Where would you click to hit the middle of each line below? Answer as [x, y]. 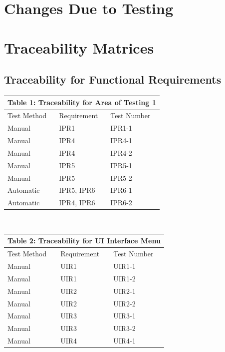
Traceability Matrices [79, 47]
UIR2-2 [124, 303]
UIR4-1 [124, 341]
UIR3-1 [124, 316]
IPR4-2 [121, 152]
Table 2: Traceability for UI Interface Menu [84, 241]
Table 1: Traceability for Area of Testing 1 [82, 102]
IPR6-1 [121, 190]
